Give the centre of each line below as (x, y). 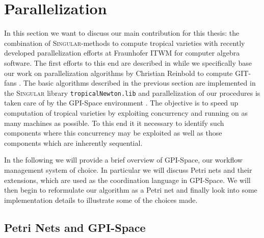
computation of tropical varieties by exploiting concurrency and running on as (126, 112)
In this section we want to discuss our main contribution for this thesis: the (122, 33)
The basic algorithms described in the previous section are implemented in (139, 83)
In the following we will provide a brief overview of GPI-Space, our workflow (123, 160)
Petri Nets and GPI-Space (75, 227)
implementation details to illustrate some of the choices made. (101, 200)
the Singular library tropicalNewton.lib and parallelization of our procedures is (132, 92)
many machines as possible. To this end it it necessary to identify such (114, 123)
